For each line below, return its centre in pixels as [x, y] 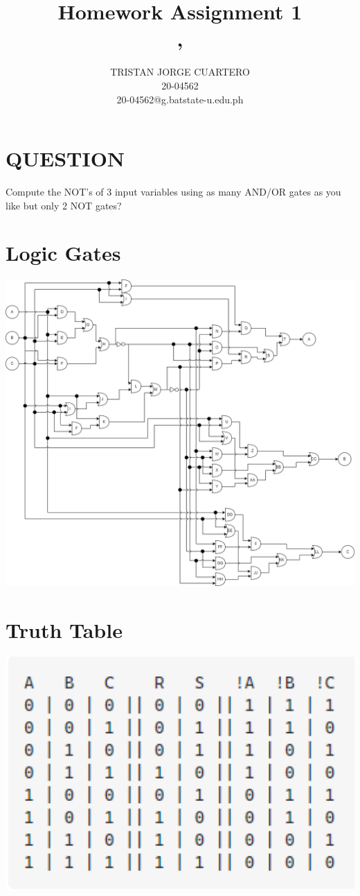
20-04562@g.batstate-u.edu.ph [180, 99]
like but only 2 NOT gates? [64, 205]
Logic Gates [63, 253]
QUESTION [65, 158]
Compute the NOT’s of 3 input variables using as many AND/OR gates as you [173, 192]
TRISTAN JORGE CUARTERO [180, 72]
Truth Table [64, 630]
